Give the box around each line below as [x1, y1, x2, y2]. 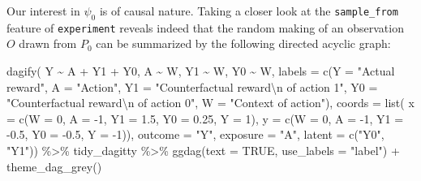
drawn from [19, 35, 77, 52]
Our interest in [6, 2, 80, 19]
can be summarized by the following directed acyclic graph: [96, 35, 391, 52]
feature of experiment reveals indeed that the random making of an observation [6, 19, 404, 36]
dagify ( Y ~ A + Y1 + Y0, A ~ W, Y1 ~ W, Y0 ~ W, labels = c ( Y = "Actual [6, 62, 395, 80]
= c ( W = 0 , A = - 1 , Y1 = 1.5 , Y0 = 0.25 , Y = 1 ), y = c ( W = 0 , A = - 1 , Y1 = [6, 110, 404, 127]
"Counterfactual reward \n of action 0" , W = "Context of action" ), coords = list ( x [6, 94, 415, 111]
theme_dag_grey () [6, 157, 102, 175]
